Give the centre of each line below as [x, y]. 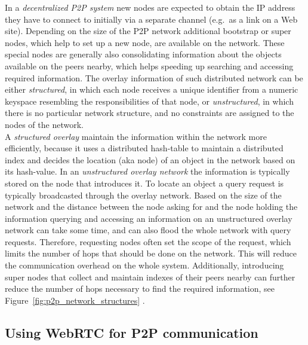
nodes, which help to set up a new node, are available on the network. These [145, 42]
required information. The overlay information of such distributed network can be [154, 77]
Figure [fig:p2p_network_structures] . [75, 300]
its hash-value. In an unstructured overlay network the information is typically [147, 171]
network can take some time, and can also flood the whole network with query [148, 230]
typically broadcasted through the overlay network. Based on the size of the [143, 195]
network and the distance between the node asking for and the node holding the [151, 207]
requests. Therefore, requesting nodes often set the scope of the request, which [148, 241]
